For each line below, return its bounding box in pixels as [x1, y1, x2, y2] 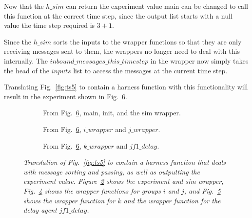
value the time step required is [4, 20, 95, 30]
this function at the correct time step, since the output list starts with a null [4, 10, 233, 21]
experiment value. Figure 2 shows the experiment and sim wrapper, [23, 176, 224, 186]
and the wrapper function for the [123, 195, 221, 205]
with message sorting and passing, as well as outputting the [23, 166, 200, 176]
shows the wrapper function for [23, 195, 116, 205]
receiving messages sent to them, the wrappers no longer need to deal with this [4, 46, 240, 56]
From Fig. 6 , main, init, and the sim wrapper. [43, 108, 181, 118]
